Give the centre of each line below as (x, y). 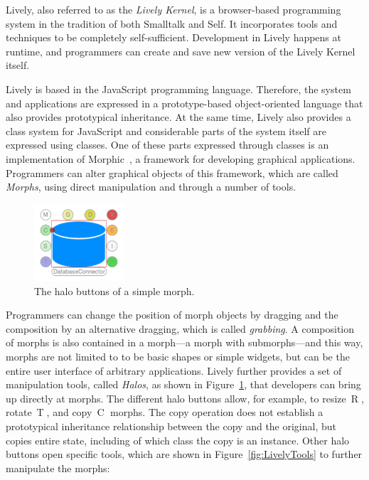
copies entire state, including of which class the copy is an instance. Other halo (178, 440)
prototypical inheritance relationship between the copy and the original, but (171, 426)
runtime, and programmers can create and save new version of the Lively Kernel (181, 51)
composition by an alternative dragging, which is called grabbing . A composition (180, 328)
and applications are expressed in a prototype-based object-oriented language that (184, 103)
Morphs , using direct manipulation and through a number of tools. (151, 187)
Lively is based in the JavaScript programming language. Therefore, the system (178, 89)
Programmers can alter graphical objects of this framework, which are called (172, 172)
